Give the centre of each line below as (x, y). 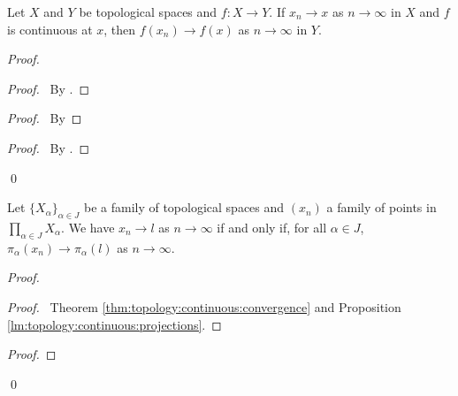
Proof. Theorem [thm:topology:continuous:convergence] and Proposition (204, 306)
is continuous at (50, 29)
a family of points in (382, 207)
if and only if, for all (272, 227)
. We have (88, 227)
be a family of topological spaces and (184, 207)
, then (120, 29)
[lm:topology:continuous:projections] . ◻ (114, 324)
